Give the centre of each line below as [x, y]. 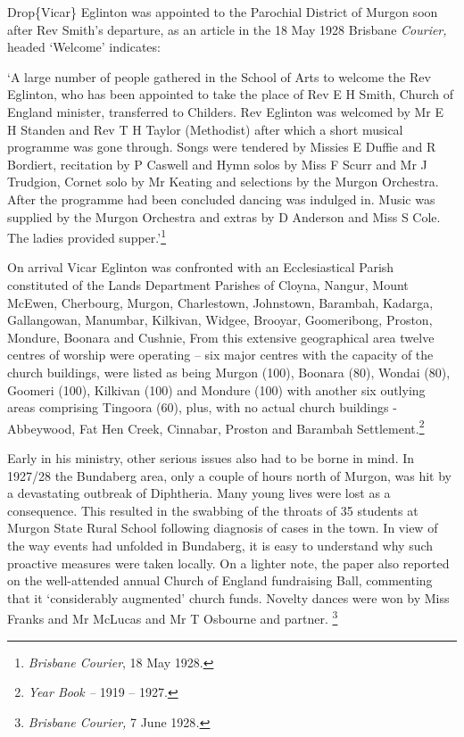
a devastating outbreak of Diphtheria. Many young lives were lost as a [199, 493]
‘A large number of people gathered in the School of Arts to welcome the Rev [219, 76]
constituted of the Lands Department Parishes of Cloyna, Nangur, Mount [208, 284]
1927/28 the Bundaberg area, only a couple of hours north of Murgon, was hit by [229, 475]
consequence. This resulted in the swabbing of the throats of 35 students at [213, 510]
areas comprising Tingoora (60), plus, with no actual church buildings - [202, 407]
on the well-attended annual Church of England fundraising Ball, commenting [220, 580]
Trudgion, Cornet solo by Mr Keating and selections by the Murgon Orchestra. [223, 182]
